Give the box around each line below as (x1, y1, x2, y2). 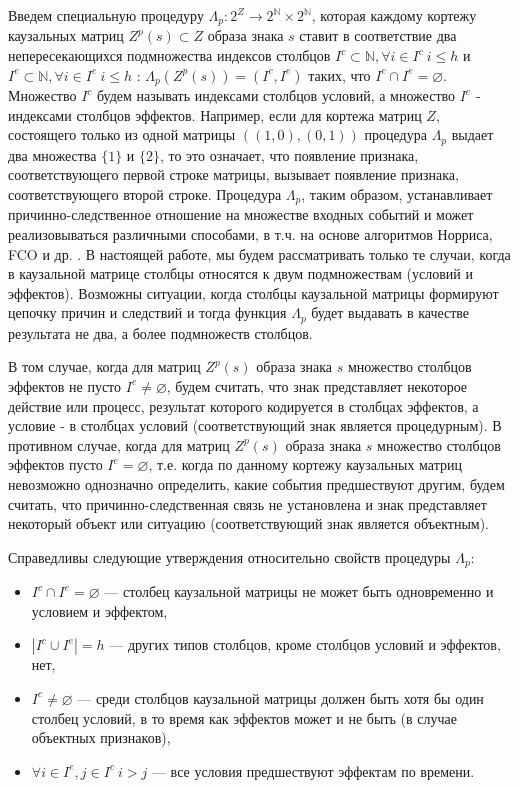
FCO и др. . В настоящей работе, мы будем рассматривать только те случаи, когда (8, 243, 511, 264)
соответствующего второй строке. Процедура (8, 183, 282, 204)
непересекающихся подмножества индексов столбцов (8, 45, 331, 66)
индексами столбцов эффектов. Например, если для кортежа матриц (8, 104, 422, 125)
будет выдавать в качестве (311, 302, 470, 323)
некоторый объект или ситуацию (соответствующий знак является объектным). (8, 513, 489, 534)
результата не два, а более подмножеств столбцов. (8, 322, 313, 343)
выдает (451, 124, 494, 145)
